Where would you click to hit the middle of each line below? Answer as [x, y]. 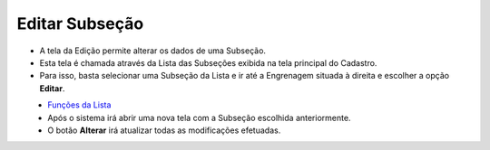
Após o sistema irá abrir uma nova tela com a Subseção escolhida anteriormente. [199, 117]
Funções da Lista [79, 105]
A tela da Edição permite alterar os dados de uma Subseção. [153, 51]
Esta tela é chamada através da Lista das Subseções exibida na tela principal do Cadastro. [208, 62]
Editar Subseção [80, 23]
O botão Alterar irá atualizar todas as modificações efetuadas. [164, 130]
